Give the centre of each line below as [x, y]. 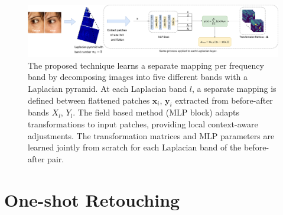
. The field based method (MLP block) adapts [156, 112]
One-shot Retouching [92, 199]
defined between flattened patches [89, 100]
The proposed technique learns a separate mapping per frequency [146, 65]
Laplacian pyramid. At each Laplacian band [108, 88]
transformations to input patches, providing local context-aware [143, 123]
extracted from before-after [224, 100]
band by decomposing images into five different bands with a [138, 77]
